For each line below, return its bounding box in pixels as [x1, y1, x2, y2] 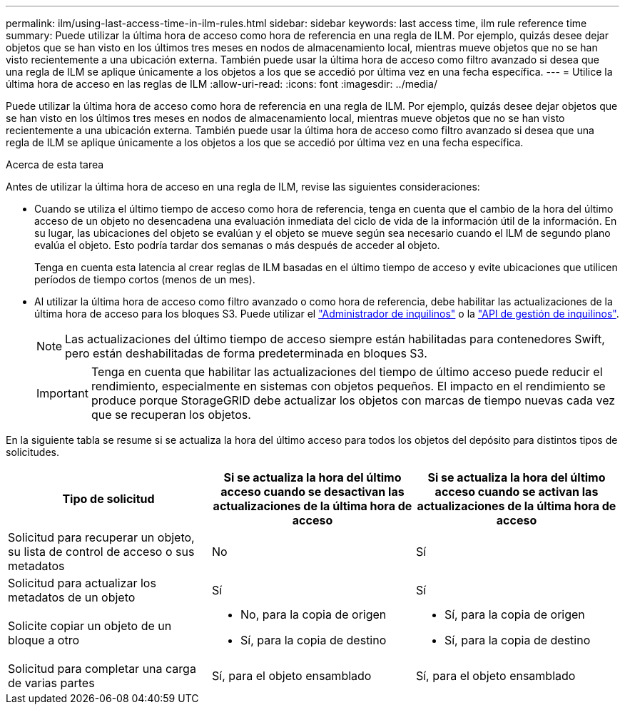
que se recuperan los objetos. [91, 407, 251, 422]
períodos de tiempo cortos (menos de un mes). [34, 273, 255, 285]
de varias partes [8, 676, 95, 690]
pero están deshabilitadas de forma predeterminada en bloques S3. [65, 346, 427, 360]
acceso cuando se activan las [435, 485, 599, 499]
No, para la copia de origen [240, 607, 387, 622]
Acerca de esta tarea [6, 158, 104, 171]
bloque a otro [8, 633, 80, 647]
